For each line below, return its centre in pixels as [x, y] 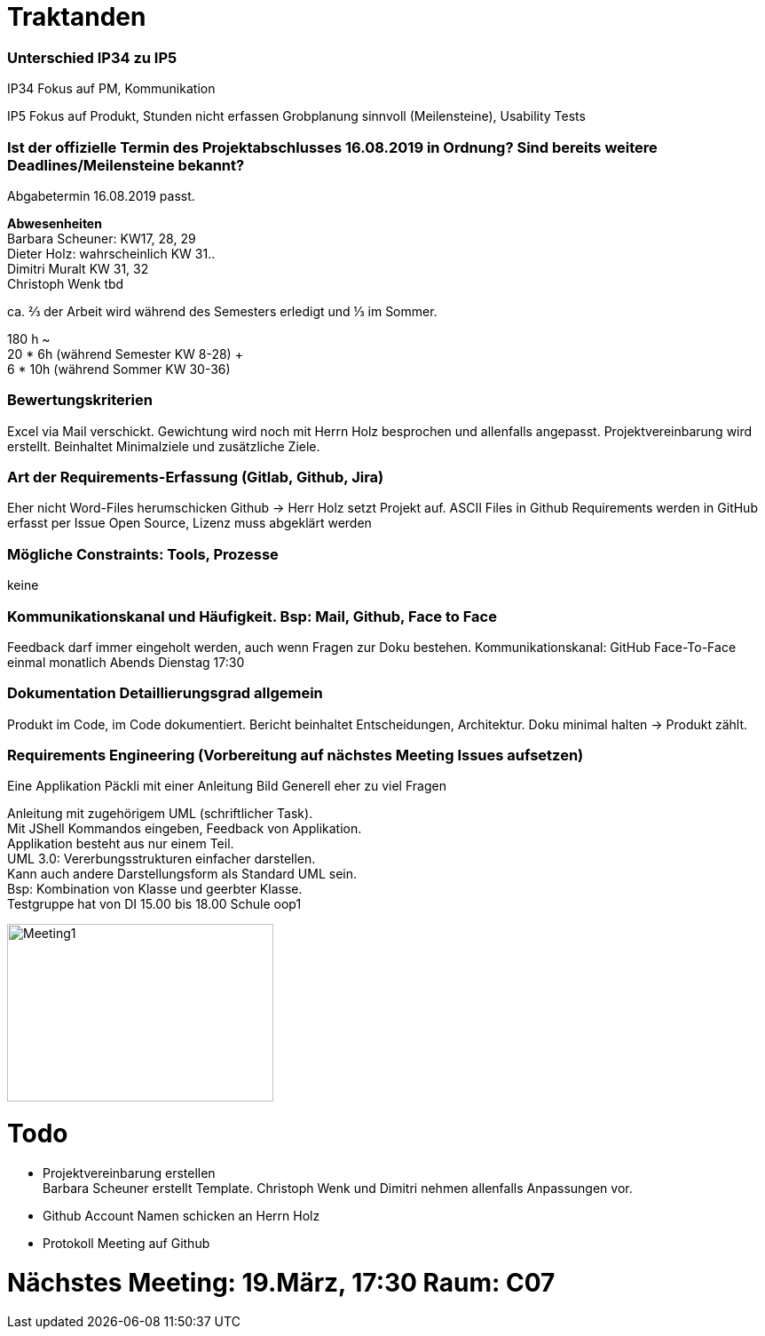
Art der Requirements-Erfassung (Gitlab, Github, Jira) [196, 477]
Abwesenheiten [55, 223]
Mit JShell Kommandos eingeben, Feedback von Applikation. [185, 829]
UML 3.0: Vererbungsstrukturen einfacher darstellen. [162, 859]
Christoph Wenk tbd [66, 283]
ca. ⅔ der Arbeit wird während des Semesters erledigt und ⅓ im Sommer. [222, 311]
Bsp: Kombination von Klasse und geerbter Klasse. [155, 889]
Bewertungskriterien [80, 400]
